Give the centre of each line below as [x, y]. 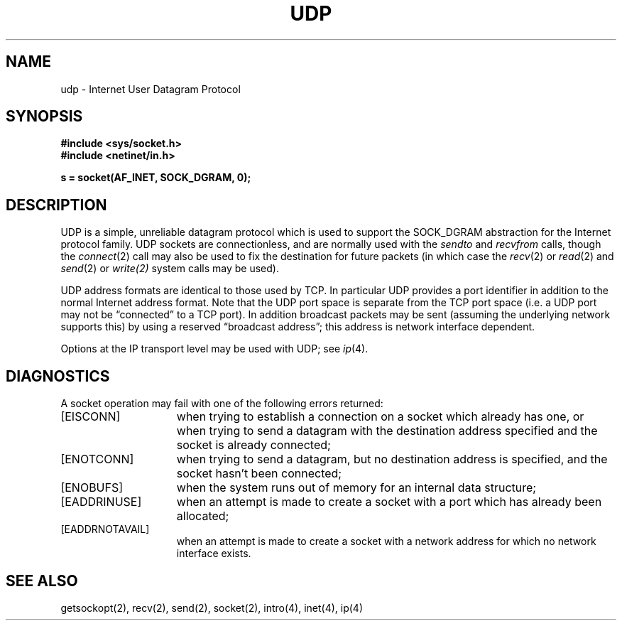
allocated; [203, 516]
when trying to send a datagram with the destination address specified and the [387, 431]
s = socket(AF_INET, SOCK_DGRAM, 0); [156, 178]
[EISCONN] [91, 417]
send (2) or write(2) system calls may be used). [170, 269]
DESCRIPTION [56, 205]
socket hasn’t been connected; [259, 474]
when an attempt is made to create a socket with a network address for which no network [386, 541]
